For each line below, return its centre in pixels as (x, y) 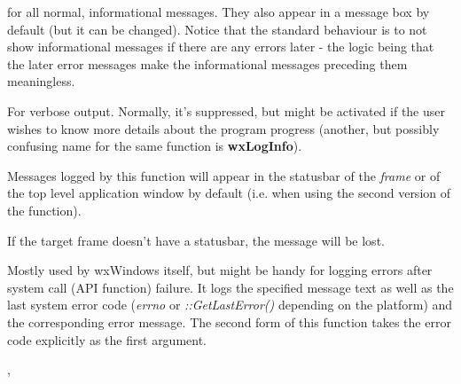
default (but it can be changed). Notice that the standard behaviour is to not (217, 29)
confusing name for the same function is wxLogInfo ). (155, 146)
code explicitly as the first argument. (107, 339)
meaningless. (41, 81)
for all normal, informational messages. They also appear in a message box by (219, 12)
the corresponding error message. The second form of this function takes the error (229, 321)
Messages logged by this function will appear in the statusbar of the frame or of (224, 175)
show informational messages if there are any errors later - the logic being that (221, 47)
